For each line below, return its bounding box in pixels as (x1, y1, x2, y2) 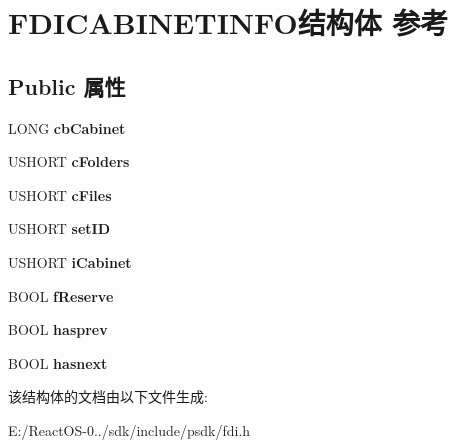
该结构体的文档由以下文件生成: (8, 386, 208, 407)
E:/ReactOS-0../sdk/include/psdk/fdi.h (8, 419, 251, 440)
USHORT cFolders (8, 151, 130, 172)
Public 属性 (8, 70, 126, 101)
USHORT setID (8, 218, 111, 239)
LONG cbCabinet (8, 117, 126, 138)
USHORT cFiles (8, 184, 112, 205)
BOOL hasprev (8, 319, 108, 340)
